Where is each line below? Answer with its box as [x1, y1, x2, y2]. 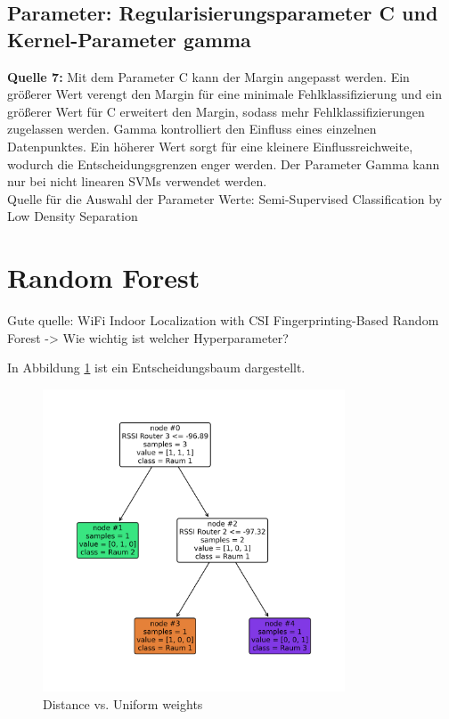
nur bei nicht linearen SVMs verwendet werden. [7, 172, 267, 191]
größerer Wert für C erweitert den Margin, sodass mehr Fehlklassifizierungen [7, 102, 425, 120]
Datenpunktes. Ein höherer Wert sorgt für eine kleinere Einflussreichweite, [7, 136, 413, 155]
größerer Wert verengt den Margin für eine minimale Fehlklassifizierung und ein [7, 85, 442, 103]
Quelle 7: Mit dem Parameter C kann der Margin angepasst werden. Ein [7, 67, 410, 86]
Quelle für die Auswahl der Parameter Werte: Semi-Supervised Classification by [7, 189, 443, 208]
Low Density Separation [7, 207, 138, 225]
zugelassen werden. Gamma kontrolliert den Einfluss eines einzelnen [7, 119, 377, 138]
